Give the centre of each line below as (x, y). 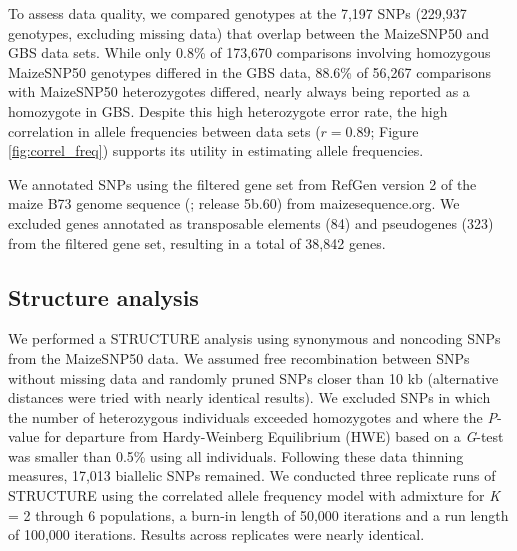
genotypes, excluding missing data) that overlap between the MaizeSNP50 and (249, 32)
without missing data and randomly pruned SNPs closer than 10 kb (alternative (253, 377)
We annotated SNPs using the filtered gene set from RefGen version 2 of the (242, 183)
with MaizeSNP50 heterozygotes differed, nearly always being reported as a (239, 91)
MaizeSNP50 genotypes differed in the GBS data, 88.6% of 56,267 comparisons (250, 71)
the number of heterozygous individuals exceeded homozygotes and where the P (252, 416)
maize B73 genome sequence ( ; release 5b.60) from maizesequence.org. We (234, 203)
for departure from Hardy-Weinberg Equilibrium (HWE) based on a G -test (274, 436)
